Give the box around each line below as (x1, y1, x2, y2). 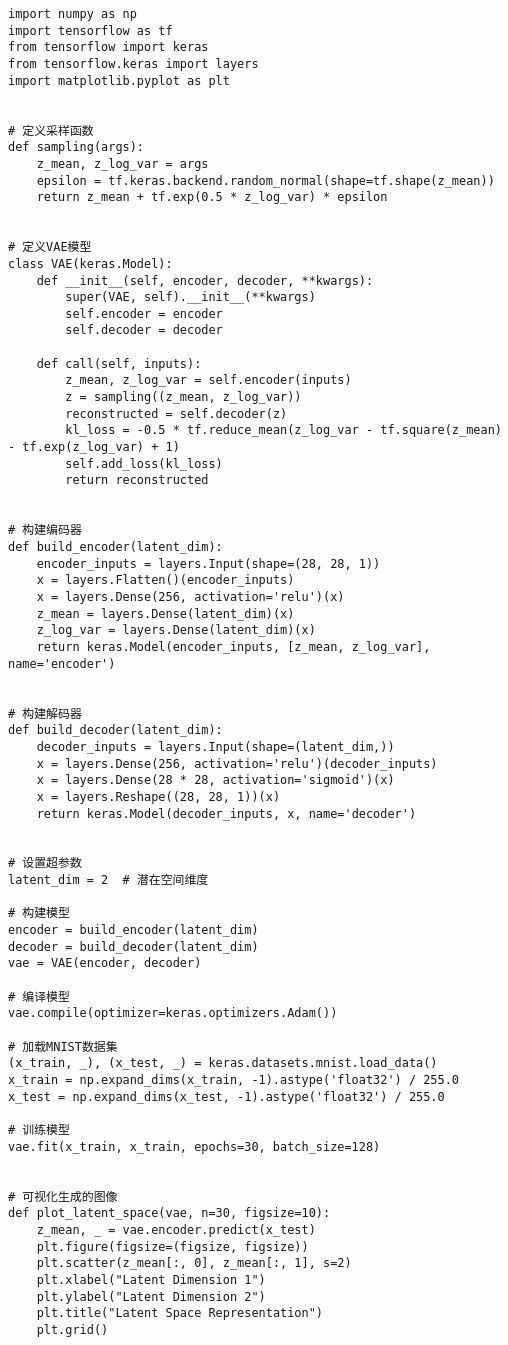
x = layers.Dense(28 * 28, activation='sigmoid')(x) (36, 773, 395, 788)
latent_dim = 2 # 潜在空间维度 (8, 873, 209, 888)
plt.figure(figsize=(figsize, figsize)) (36, 1239, 309, 1254)
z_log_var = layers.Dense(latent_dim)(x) (36, 623, 316, 638)
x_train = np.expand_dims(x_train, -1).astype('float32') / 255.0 (8, 1073, 460, 1087)
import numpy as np (8, 7, 137, 21)
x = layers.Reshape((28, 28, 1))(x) (36, 789, 281, 804)
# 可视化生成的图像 (8, 1189, 118, 1204)
